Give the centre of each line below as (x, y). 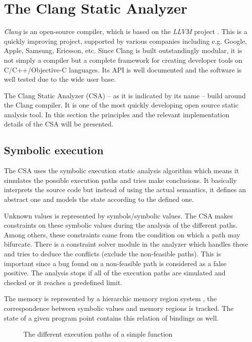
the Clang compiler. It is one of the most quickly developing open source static (121, 105)
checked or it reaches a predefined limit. (63, 282)
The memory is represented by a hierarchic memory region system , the (110, 298)
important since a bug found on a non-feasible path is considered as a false (115, 263)
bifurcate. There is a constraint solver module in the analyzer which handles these (126, 244)
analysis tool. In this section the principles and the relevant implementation (117, 114)
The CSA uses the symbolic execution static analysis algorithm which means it (122, 171)
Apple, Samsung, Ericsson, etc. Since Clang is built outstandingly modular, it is (123, 50)
